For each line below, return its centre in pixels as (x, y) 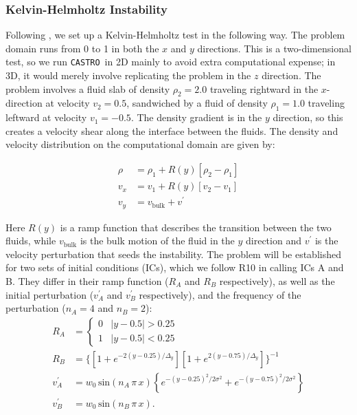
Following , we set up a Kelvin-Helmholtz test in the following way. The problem (175, 35)
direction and (274, 241)
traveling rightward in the (264, 88)
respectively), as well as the (277, 281)
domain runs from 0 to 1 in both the (82, 48)
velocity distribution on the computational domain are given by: (140, 144)
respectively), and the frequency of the (220, 294)
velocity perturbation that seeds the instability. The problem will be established (173, 254)
